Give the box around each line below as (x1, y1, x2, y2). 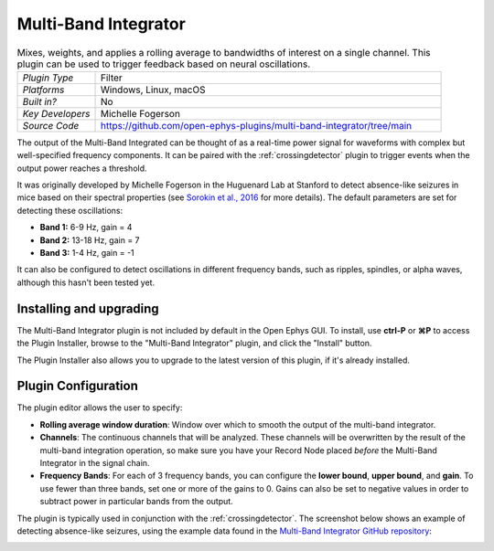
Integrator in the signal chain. (39, 457, 150, 468)
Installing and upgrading (16, 301, 159, 316)
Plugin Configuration (16, 378, 139, 394)
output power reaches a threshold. (16, 163, 147, 174)
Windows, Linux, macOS (100, 83, 206, 96)
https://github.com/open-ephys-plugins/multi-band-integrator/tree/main (100, 119, 413, 132)
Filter (100, 71, 123, 84)
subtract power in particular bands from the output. (39, 496, 233, 507)
